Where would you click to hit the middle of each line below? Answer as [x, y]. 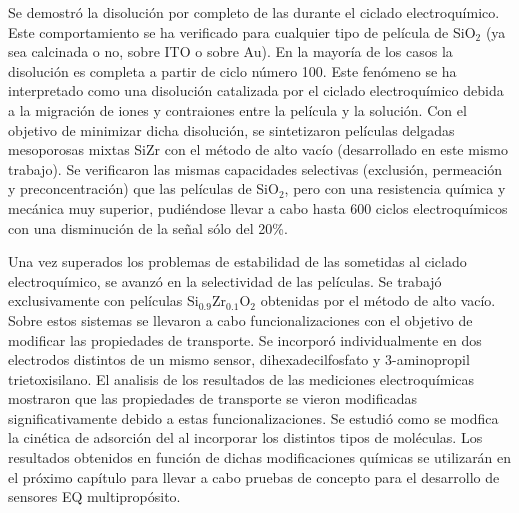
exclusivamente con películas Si [103, 300]
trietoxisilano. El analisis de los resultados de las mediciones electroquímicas [241, 378]
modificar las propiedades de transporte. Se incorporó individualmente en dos [245, 339]
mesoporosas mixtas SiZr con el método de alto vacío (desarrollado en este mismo [258, 149]
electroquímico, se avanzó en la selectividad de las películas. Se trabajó [225, 280]
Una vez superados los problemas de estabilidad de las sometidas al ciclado [237, 261]
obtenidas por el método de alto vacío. [378, 300]
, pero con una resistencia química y [395, 188]
